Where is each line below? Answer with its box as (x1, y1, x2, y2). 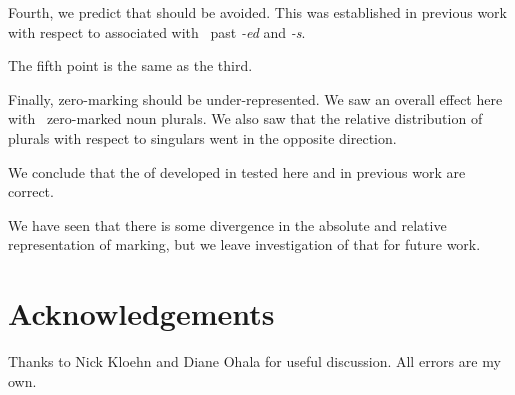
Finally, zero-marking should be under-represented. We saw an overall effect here (8, 88, 503, 109)
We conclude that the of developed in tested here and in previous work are (8, 161, 466, 182)
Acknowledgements (8, 293, 275, 334)
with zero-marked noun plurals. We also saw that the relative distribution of (8, 108, 483, 129)
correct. (8, 181, 54, 202)
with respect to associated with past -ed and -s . (8, 21, 306, 42)
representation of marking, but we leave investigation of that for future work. (8, 234, 481, 255)
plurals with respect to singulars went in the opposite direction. (8, 127, 397, 148)
